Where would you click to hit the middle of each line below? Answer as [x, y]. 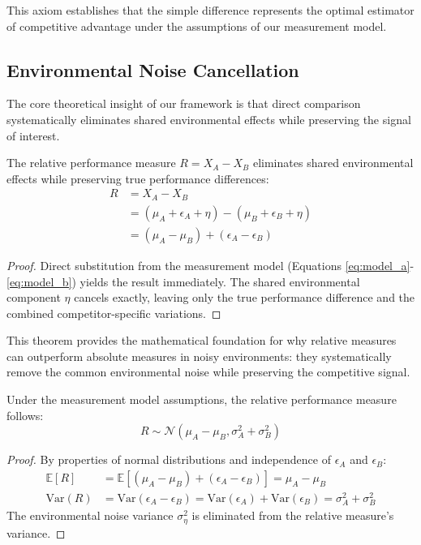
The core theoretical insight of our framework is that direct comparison [184, 103]
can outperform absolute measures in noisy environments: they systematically [199, 356]
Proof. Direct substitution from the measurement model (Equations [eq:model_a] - [210, 265]
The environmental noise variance [90, 515]
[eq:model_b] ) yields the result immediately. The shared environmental [183, 281]
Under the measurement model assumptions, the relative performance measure [202, 399]
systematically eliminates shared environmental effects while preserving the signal [209, 119]
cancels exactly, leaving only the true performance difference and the [245, 297]
